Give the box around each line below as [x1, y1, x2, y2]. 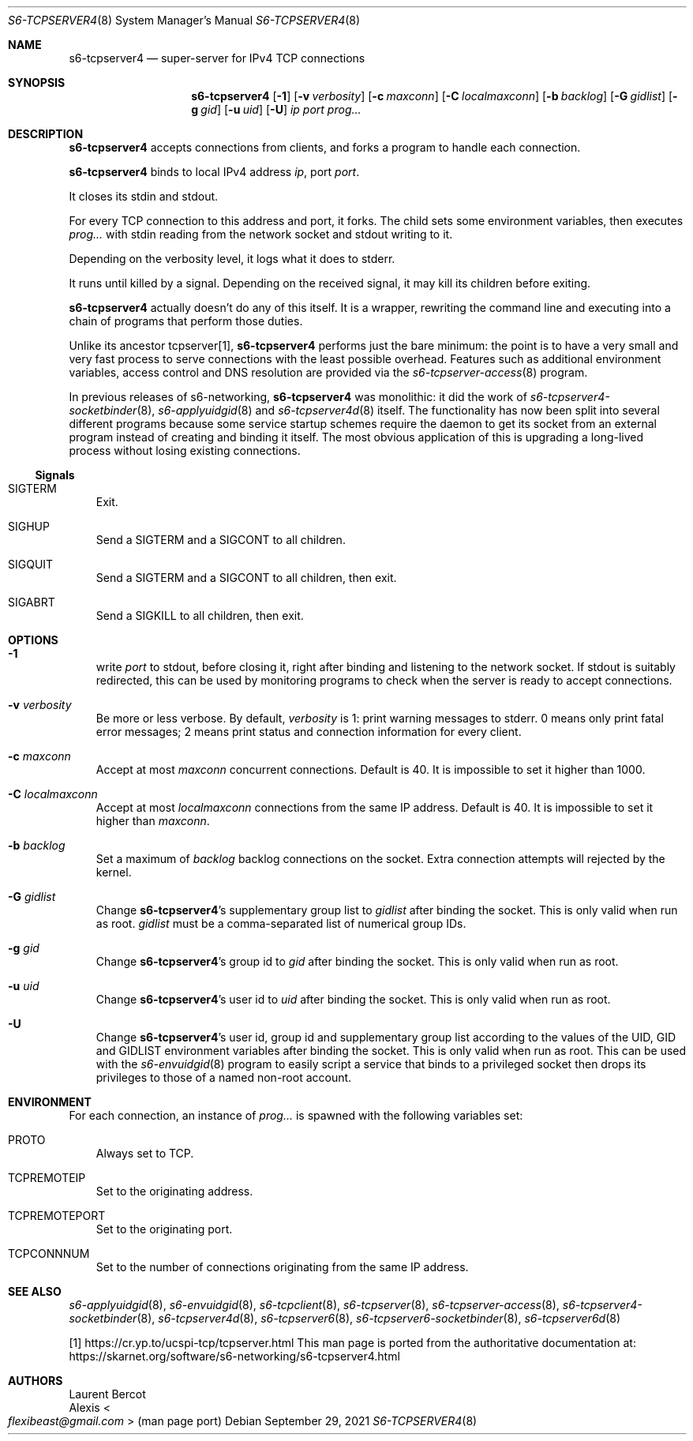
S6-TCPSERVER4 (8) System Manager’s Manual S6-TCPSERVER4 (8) [8, 13, 361, 27]
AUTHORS [8, 1374, 63, 1387]
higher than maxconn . [96, 814, 210, 827]
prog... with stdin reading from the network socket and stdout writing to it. [69, 227, 453, 241]
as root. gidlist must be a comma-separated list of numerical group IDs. [96, 917, 466, 930]
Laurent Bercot [69, 1387, 146, 1401]
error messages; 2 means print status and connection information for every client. [96, 725, 522, 738]
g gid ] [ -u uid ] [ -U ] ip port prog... [191, 103, 361, 116]
